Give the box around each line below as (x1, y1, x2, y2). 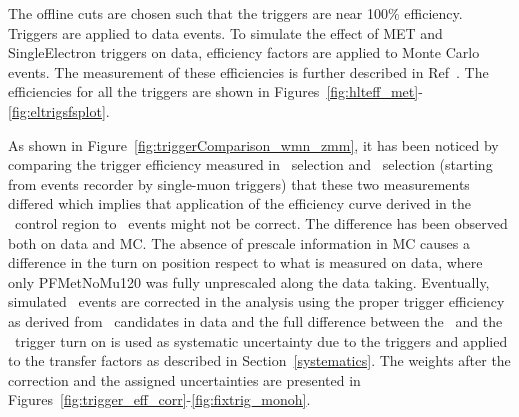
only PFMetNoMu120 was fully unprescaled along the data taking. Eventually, (8, 271, 490, 292)
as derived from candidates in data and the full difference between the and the (8, 310, 503, 331)
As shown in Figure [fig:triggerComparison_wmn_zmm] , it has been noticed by (8, 134, 499, 155)
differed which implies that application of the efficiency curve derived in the (8, 193, 471, 214)
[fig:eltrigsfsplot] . (8, 100, 110, 121)
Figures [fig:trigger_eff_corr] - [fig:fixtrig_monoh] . (8, 389, 311, 410)
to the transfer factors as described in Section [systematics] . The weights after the (8, 350, 511, 371)
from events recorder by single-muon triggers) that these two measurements (8, 173, 470, 194)
